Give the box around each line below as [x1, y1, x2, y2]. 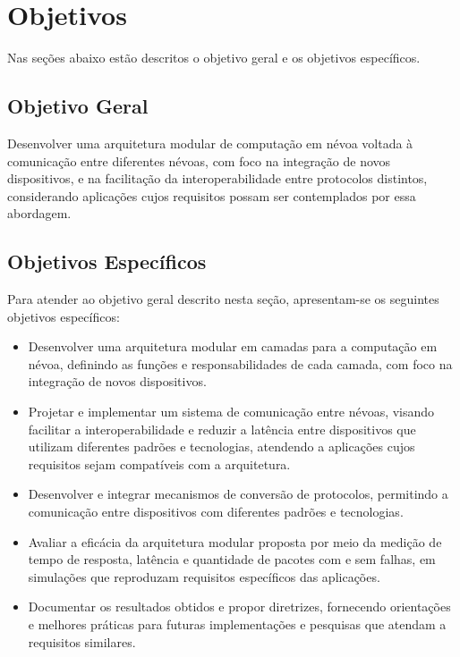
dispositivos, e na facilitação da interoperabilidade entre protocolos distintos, [7, 169, 428, 188]
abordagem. [7, 204, 72, 223]
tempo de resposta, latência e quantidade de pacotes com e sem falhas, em [28, 550, 436, 569]
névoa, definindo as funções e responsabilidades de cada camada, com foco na [28, 354, 453, 373]
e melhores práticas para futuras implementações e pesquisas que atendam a [28, 615, 447, 633]
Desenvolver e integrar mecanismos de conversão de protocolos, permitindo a [28, 484, 448, 503]
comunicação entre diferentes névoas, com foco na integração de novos [7, 151, 391, 170]
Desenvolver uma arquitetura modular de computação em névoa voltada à [7, 133, 413, 152]
